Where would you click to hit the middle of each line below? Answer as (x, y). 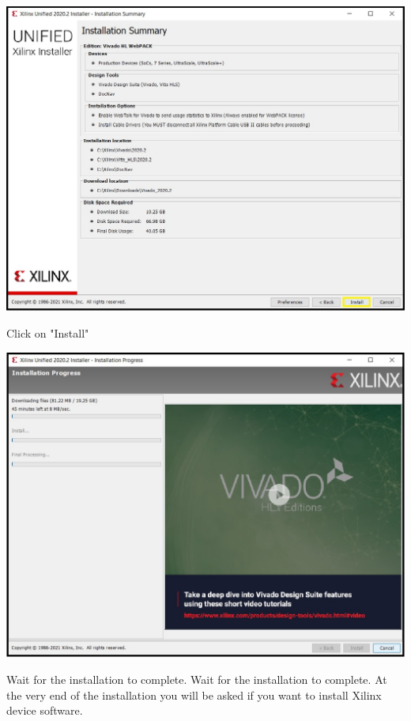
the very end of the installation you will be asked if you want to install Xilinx (194, 695)
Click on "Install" (48, 332)
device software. (45, 710)
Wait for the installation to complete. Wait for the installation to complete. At (197, 679)
